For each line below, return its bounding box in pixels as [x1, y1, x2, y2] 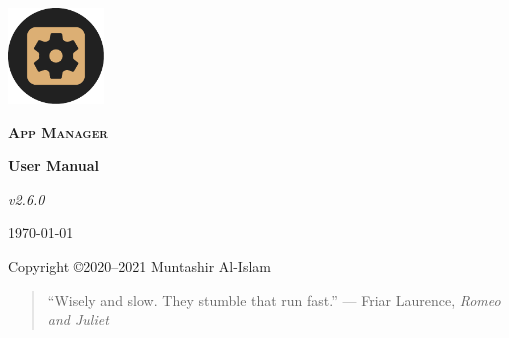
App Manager [8, 121, 108, 142]
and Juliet [47, 309, 109, 330]
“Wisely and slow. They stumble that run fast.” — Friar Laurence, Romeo [47, 289, 501, 310]
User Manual [8, 155, 99, 176]
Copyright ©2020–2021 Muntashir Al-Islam [8, 255, 271, 276]
